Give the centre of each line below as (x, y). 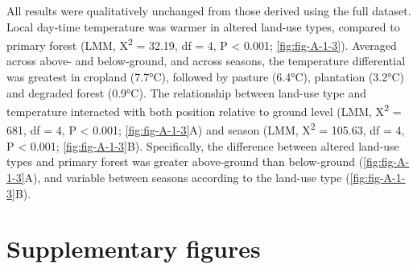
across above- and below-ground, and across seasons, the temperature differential (206, 61)
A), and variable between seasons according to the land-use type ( (187, 177)
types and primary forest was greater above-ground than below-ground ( (185, 161)
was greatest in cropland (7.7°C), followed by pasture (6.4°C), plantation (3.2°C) (206, 77)
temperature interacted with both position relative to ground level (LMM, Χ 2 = (204, 110)
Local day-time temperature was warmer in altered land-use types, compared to (203, 26)
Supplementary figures (134, 248)
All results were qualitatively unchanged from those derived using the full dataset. (209, 10)
